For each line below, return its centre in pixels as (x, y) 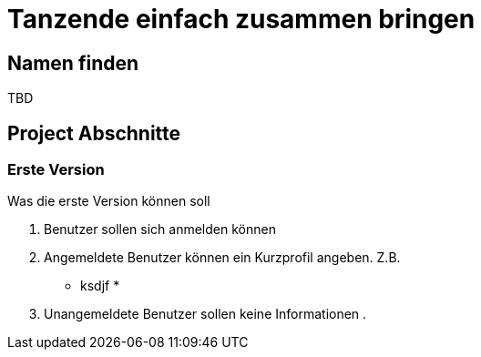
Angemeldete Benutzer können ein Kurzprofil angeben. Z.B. (222, 258)
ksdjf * (100, 286)
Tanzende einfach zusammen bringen (241, 19)
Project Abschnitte (94, 133)
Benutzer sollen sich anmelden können (160, 229)
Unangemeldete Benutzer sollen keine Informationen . (205, 314)
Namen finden (73, 63)
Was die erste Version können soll (109, 201)
